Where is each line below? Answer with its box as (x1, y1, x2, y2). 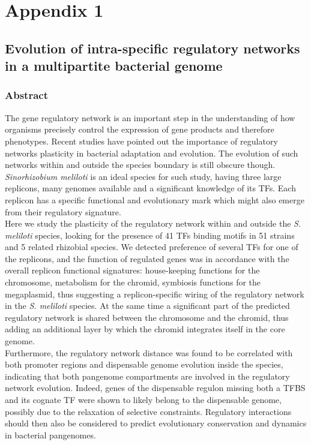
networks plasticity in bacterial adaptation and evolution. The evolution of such (5, 146, 298, 159)
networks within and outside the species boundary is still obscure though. (5, 158, 276, 171)
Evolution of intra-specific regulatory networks (5, 38, 300, 57)
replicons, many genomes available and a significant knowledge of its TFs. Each (5, 182, 296, 194)
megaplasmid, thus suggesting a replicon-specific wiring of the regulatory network (5, 287, 304, 300)
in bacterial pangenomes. (5, 428, 96, 441)
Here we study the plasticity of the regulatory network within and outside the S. (5, 217, 301, 230)
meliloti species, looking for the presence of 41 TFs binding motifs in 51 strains (5, 228, 295, 241)
